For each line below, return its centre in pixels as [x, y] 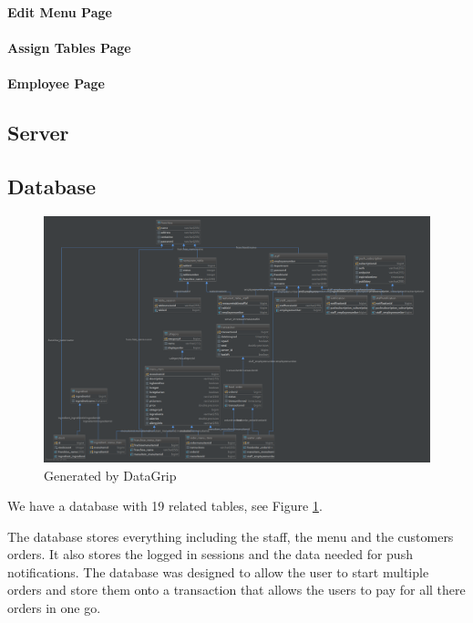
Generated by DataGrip [110, 475]
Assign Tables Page [69, 47]
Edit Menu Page [60, 11]
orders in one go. [54, 608]
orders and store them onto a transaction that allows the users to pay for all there [236, 590]
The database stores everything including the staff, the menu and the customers [231, 536]
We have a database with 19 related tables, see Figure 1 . [165, 506]
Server [38, 132]
